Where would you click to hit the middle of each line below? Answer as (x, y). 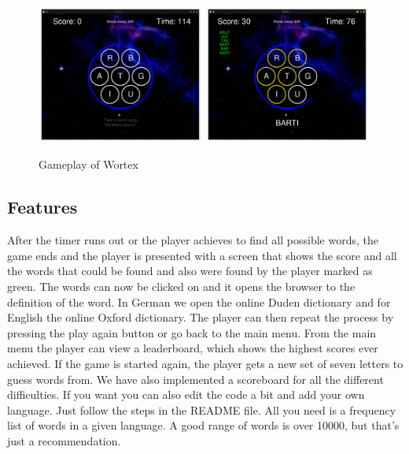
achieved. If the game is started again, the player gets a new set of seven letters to (205, 363)
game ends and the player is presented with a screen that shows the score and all (202, 255)
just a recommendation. (64, 440)
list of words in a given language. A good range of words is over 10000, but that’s (203, 425)
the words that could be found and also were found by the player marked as (190, 271)
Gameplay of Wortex (88, 164)
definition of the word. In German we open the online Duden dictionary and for (199, 301)
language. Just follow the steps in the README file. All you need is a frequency (202, 409)
